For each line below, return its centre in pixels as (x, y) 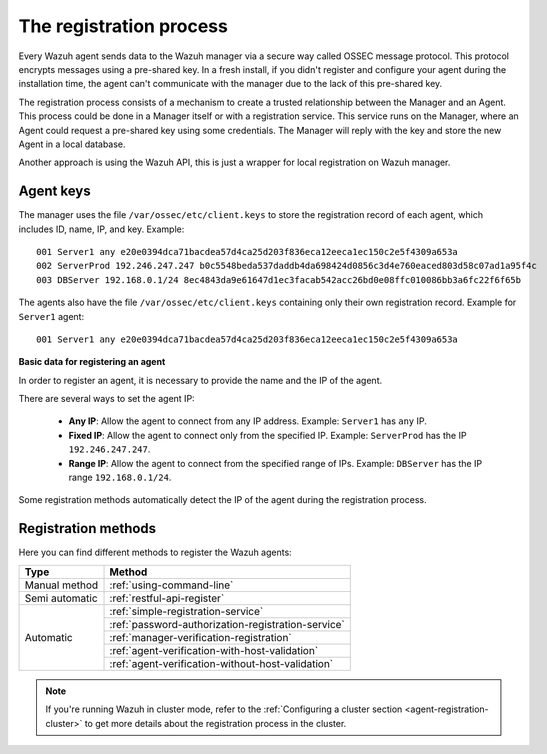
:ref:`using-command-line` (171, 585)
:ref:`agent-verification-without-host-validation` (221, 663)
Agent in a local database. (72, 144)
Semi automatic (61, 598)
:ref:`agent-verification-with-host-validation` (214, 650)
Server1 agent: (51, 316)
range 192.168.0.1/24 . (120, 477)
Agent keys (54, 191)
